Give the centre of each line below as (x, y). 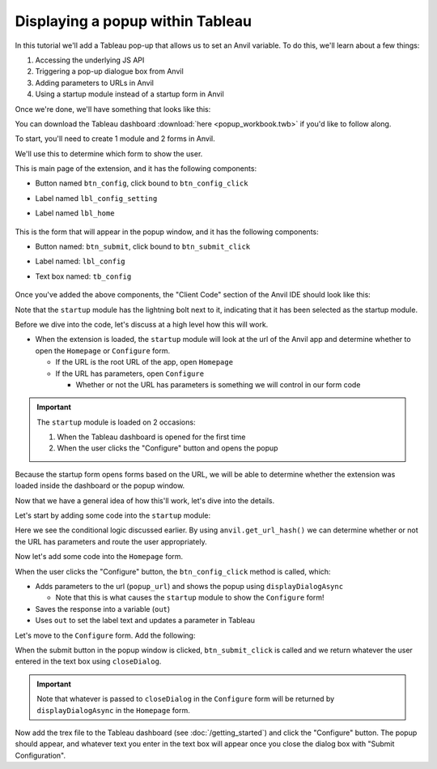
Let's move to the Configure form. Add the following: (105, 635)
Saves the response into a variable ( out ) (103, 609)
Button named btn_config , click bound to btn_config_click (142, 183)
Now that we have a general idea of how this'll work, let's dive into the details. (145, 500)
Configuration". (40, 755)
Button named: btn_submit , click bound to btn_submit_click (143, 246)
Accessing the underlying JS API (90, 60)
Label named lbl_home (75, 213)
